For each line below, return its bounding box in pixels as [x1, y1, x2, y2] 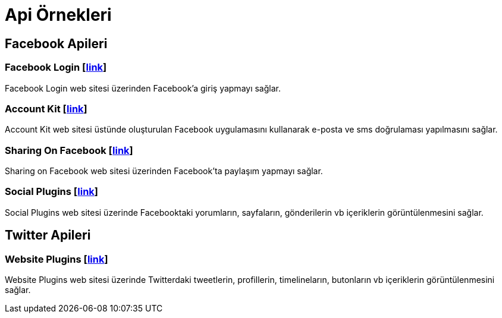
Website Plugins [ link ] [5, 253, 108, 265]
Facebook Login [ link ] [5, 61, 107, 74]
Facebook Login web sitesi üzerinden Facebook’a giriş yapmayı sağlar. [5, 83, 281, 93]
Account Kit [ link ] [5, 102, 87, 115]
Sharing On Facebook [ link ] [5, 144, 133, 156]
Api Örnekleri [5, 5, 112, 25]
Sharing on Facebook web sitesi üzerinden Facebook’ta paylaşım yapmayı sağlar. [5, 166, 323, 177]
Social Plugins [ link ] [5, 185, 98, 198]
